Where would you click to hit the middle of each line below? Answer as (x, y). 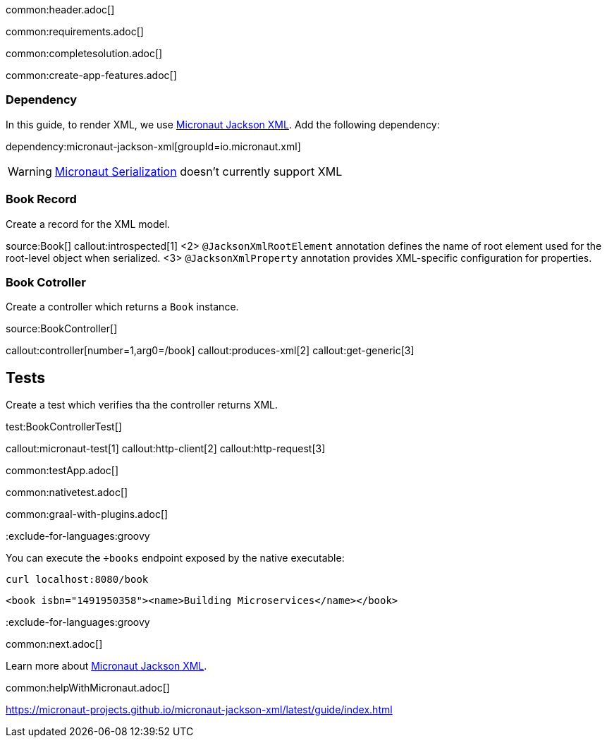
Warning (30, 171)
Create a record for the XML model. (88, 224)
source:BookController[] (62, 329)
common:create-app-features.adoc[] (91, 75)
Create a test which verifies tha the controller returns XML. (142, 405)
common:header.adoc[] (60, 10)
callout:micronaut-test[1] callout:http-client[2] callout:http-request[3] (166, 449)
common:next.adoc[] (54, 644)
